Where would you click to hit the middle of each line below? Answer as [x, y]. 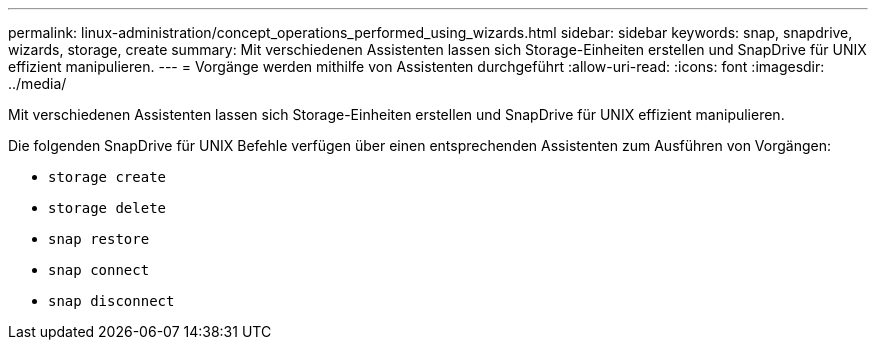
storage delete [107, 208]
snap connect [99, 270]
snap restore [99, 239]
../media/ [37, 83]
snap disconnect [111, 301]
